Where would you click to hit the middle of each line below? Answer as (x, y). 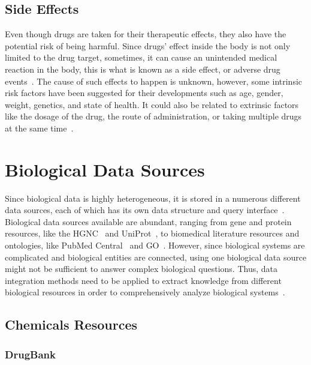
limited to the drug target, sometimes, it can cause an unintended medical (141, 57)
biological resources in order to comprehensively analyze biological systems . (145, 292)
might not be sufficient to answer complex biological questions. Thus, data (141, 269)
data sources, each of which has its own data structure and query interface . (145, 210)
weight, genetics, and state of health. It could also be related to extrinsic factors (152, 104)
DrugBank (30, 354)
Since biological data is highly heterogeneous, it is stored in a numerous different (153, 198)
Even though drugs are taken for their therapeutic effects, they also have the (146, 34)
